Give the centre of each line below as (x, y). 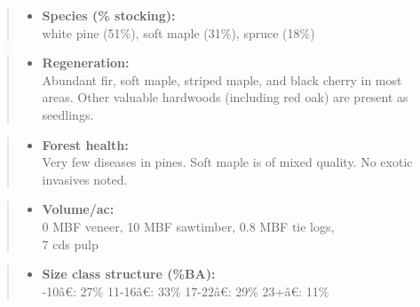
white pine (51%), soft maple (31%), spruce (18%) (178, 32)
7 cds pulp (70, 244)
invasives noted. (85, 179)
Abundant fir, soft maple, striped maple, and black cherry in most (222, 79)
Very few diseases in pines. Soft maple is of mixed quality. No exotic (227, 162)
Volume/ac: (78, 209)
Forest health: (85, 144)
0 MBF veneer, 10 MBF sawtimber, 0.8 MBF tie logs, (188, 226)
